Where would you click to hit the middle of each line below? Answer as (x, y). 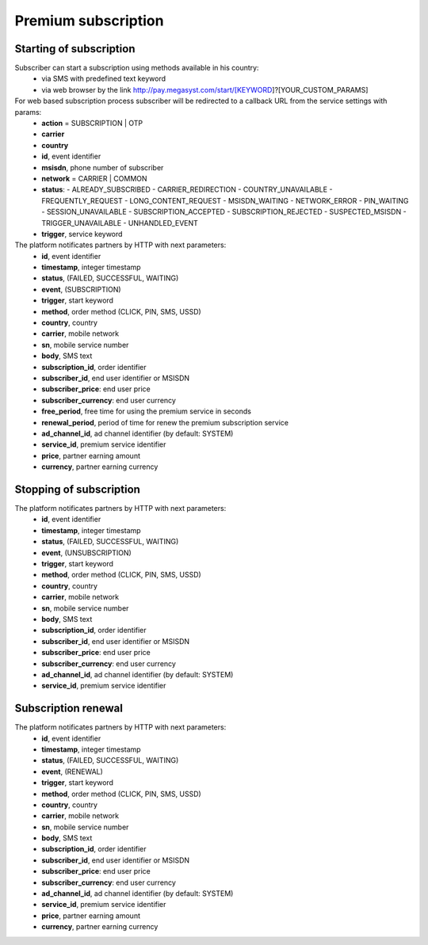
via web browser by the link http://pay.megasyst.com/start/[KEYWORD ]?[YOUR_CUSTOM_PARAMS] (205, 90)
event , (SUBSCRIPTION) (82, 289)
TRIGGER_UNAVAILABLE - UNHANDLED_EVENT (120, 223)
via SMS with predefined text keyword (104, 78)
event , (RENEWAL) (72, 772)
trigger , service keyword (82, 234)
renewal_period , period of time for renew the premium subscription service (165, 422)
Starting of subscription (75, 49)
